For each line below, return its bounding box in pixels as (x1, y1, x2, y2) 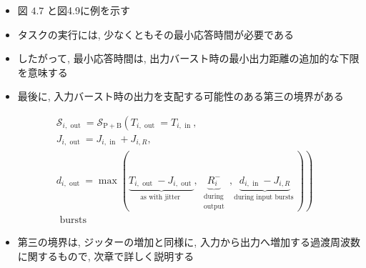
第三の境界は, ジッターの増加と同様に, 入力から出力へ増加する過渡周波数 (17, 234, 360, 249)
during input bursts (234, 194, 294, 202)
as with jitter (140, 194, 181, 202)
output (203, 202, 224, 210)
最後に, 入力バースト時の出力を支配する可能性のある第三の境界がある (17, 89, 344, 104)
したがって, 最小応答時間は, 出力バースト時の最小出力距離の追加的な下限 (17, 51, 360, 66)
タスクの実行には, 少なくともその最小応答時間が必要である (17, 26, 294, 41)
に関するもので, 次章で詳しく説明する (17, 248, 194, 263)
